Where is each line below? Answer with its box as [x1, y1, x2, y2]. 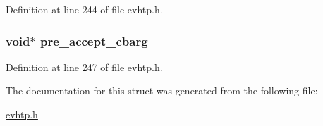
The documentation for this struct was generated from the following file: [6, 83, 318, 98]
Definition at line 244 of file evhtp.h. [6, 2, 163, 16]
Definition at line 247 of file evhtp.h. [6, 59, 163, 74]
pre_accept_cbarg [39, 32, 148, 49]
